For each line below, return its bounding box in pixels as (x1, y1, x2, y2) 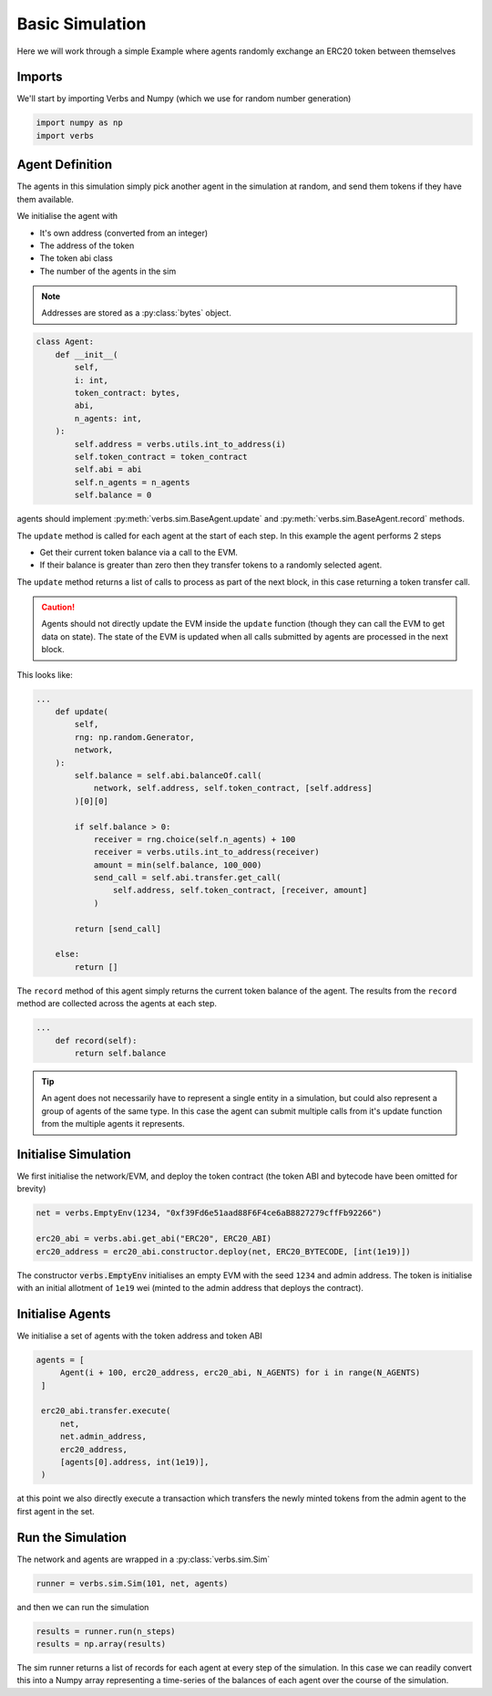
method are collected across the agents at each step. (16, 998, 218, 1009)
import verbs (36, 130, 95, 140)
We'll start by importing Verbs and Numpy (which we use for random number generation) (16, 93, 352, 104)
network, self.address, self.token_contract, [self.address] (93, 783, 373, 794)
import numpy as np (36, 118, 123, 128)
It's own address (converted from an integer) (39, 227, 209, 238)
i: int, (74, 375, 109, 385)
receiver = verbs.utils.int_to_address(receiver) (93, 847, 320, 858)
